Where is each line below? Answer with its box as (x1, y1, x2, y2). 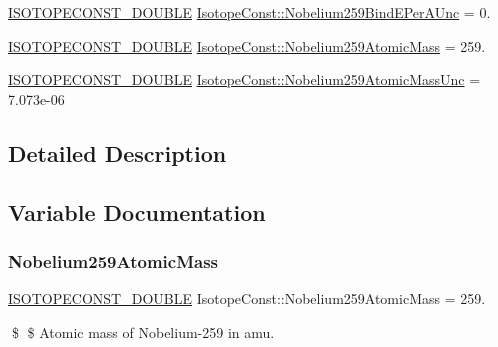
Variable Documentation (8, 196, 266, 227)
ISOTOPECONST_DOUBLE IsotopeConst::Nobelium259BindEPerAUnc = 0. (8, 2, 491, 22)
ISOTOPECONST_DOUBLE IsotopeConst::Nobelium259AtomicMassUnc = (8, 69, 481, 90)
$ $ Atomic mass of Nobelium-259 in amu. (11, 321, 275, 342)
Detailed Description (8, 137, 227, 168)
